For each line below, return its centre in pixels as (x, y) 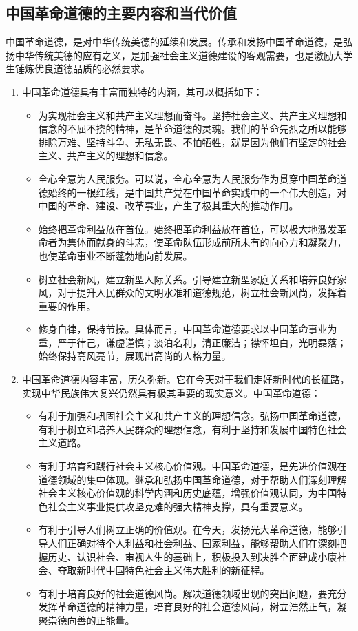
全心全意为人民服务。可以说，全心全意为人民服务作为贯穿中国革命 (188, 178)
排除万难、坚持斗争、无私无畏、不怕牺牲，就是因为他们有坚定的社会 (192, 142)
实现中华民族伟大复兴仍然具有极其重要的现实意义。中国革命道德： (171, 392)
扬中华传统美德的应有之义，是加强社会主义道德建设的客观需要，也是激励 (169, 55)
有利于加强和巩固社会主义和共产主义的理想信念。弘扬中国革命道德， (192, 416)
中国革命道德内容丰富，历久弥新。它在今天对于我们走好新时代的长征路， (186, 379)
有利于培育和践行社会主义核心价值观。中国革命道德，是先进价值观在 (192, 466)
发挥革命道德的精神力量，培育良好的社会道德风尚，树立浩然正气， (188, 607)
